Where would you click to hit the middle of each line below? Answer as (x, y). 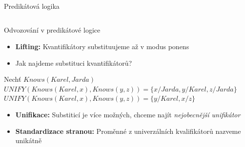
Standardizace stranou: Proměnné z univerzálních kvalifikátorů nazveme (128, 131)
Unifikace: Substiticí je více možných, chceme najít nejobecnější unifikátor (128, 114)
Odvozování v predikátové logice (52, 30)
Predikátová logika (32, 6)
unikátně (29, 140)
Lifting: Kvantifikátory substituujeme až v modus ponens (102, 46)
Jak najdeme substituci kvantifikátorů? (74, 63)
